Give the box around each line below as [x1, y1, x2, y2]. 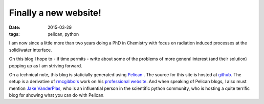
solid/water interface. [9, 47, 52, 53]
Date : [9, 24, 21, 30]
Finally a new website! [9, 7, 101, 18]
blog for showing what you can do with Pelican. [9, 92, 105, 98]
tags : [9, 31, 20, 37]
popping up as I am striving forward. [9, 62, 83, 68]
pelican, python [47, 31, 79, 37]
